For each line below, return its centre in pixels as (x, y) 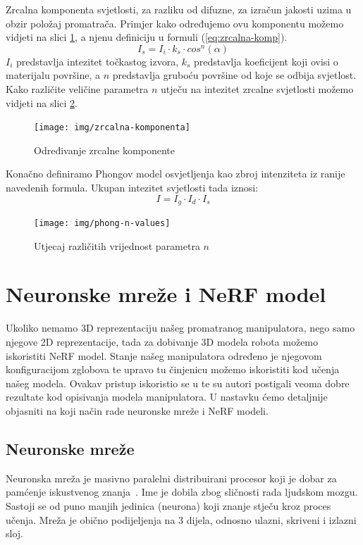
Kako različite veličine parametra (77, 88)
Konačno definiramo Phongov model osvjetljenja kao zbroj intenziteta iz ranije (176, 174)
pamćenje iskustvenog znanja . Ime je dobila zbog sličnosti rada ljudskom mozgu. (182, 492)
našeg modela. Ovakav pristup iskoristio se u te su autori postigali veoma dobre (178, 383)
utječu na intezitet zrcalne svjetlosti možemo (257, 88)
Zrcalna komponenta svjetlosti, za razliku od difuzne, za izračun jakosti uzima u (179, 9)
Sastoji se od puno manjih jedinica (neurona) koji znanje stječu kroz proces (168, 505)
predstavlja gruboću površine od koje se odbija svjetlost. (234, 75)
